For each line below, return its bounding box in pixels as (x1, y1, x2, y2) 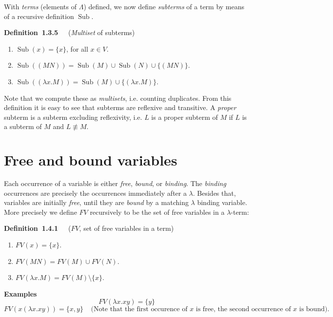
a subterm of (4, 121, 42, 131)
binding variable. (197, 197, 247, 207)
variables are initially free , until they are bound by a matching (4, 197, 189, 207)
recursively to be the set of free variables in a (90, 206, 225, 217)
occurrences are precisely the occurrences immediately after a (4, 187, 187, 198)
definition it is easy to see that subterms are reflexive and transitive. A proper (4, 102, 236, 112)
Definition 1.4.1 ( (4, 223, 71, 233)
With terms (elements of (4, 1, 77, 11)
